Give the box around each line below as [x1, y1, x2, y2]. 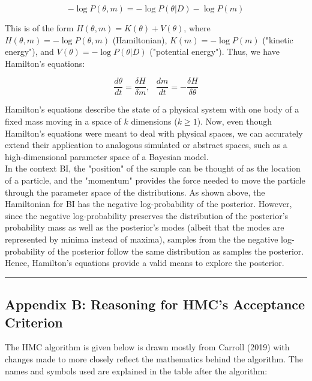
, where [184, 22, 211, 34]
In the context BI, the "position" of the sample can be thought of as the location [5, 162, 301, 175]
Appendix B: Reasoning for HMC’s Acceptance [5, 295, 305, 314]
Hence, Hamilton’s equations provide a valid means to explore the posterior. [5, 256, 284, 269]
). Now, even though [197, 115, 272, 128]
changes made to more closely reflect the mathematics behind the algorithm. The [5, 352, 303, 365]
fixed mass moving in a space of [5, 115, 121, 128]
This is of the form [5, 22, 74, 34]
